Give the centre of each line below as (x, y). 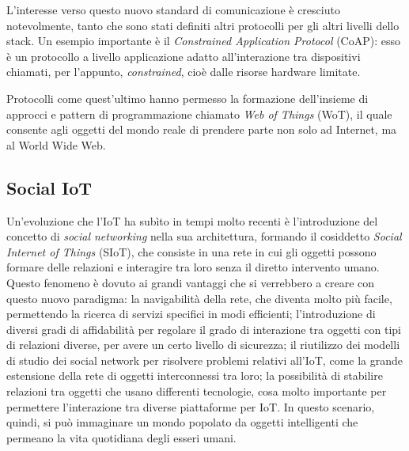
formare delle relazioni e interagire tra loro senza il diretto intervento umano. (193, 267)
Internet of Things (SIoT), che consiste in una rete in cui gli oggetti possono (191, 251)
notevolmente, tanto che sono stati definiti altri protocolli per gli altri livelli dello (203, 25)
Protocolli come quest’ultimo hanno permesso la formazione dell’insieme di (187, 98)
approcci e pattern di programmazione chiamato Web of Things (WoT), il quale (199, 114)
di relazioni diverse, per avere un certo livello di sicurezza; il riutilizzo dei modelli (203, 345)
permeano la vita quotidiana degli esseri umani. (121, 437)
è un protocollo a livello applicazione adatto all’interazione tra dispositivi (184, 56)
